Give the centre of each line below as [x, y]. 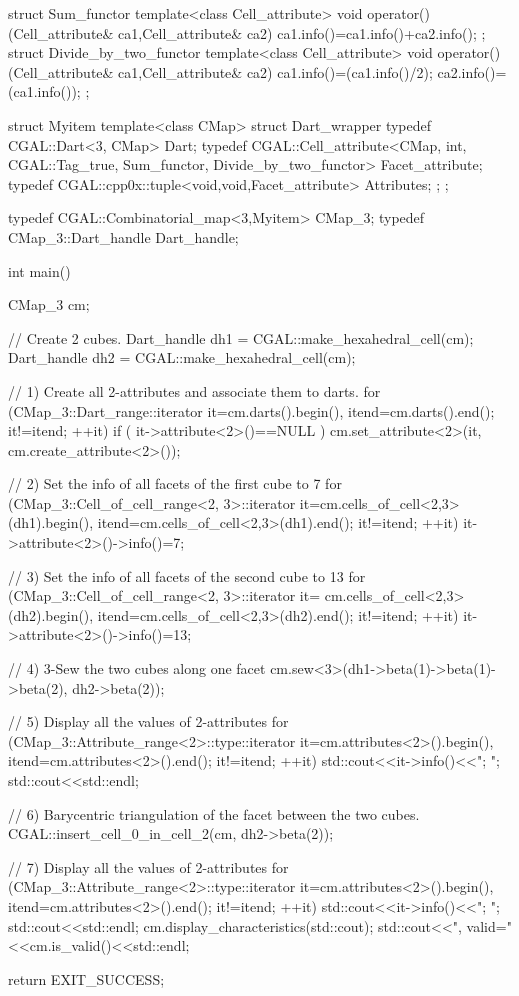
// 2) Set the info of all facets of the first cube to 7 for [175, 483]
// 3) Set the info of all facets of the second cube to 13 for [187, 575]
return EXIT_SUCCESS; [86, 978]
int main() [39, 270]
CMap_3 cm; [49, 304]
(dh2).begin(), [51, 614]
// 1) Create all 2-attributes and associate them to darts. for [194, 390]
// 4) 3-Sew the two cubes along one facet [137, 668]
